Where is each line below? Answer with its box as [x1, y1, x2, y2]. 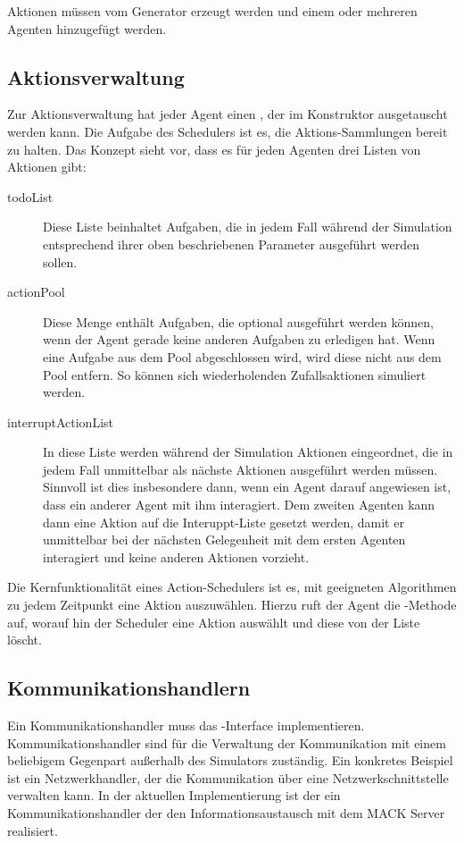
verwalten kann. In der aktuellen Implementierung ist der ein [7, 786, 341, 805]
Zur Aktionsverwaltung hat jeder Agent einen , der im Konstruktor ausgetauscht [7, 105, 448, 123]
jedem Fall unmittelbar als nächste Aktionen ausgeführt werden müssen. [43, 459, 438, 478]
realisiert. [7, 821, 58, 839]
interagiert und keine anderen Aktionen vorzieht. [43, 547, 310, 566]
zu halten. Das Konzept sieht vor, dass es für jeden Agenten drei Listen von [7, 139, 421, 158]
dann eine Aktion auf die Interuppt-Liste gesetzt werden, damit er [43, 512, 404, 531]
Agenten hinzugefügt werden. [7, 19, 167, 38]
